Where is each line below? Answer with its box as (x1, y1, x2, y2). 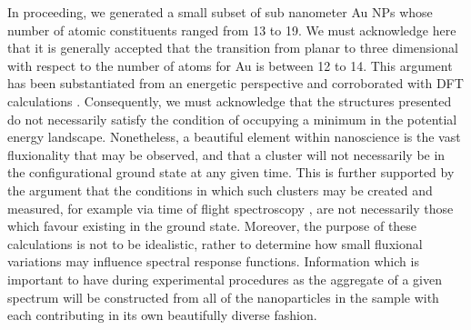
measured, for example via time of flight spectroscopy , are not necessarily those (7, 198, 454, 217)
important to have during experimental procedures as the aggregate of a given (7, 269, 442, 288)
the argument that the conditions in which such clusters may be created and (7, 180, 433, 199)
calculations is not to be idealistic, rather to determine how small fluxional (7, 234, 423, 253)
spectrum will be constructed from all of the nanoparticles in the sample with (7, 287, 439, 306)
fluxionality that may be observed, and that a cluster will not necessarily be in (7, 145, 446, 164)
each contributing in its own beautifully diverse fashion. (7, 305, 317, 325)
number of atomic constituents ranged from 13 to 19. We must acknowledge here (7, 20, 456, 39)
